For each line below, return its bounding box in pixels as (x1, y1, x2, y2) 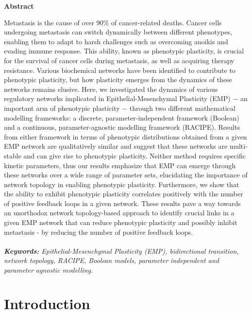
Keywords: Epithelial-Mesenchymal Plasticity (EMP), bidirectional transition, (4, 245, 239, 256)
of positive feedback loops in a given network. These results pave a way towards (4, 198, 241, 208)
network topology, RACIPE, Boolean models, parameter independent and (4, 255, 219, 265)
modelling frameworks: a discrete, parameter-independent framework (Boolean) (4, 112, 239, 122)
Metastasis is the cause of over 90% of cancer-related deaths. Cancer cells (4, 17, 222, 27)
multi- (229, 141, 248, 151)
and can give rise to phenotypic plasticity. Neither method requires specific (23, 150, 246, 160)
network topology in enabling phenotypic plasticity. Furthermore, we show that (4, 179, 239, 189)
